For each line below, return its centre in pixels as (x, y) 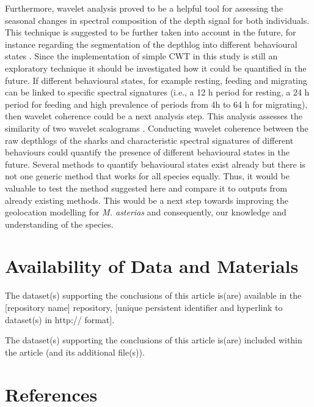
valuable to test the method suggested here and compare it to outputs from (146, 188)
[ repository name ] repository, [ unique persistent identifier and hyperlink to (144, 307)
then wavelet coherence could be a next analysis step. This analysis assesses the (154, 116)
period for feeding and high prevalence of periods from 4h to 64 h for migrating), (156, 104)
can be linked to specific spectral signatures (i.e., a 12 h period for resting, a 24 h (157, 92)
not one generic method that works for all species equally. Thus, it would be (147, 176)
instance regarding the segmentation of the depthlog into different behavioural (151, 44)
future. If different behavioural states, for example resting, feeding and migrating (156, 80)
